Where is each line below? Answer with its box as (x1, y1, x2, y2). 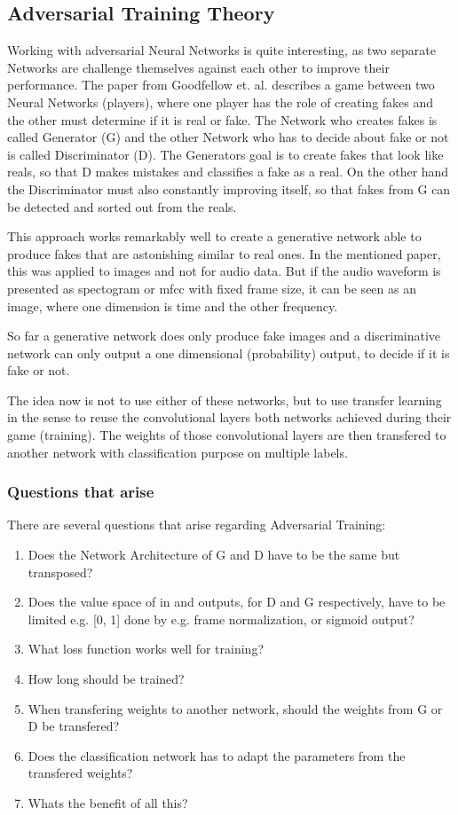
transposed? (28, 562, 93, 581)
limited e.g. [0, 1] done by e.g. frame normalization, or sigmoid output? (28, 609, 415, 628)
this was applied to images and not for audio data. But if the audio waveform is (7, 262, 441, 280)
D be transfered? (28, 717, 120, 735)
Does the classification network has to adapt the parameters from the (28, 746, 406, 764)
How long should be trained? (28, 670, 185, 688)
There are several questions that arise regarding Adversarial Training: (7, 515, 386, 534)
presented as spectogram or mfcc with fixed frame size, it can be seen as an (7, 278, 416, 297)
